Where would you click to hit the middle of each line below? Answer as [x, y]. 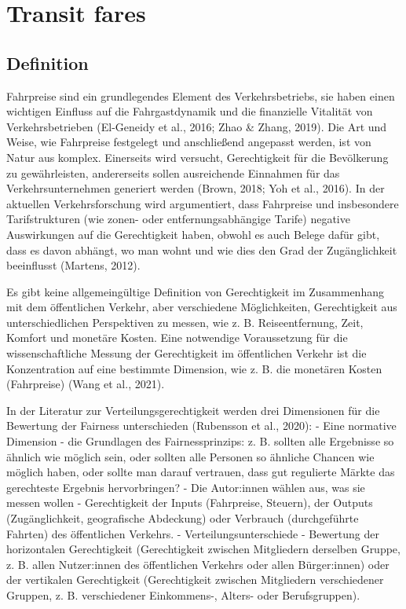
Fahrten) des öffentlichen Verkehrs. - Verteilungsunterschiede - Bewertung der [193, 533]
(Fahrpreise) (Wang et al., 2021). [86, 384]
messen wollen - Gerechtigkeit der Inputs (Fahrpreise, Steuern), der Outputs [190, 503]
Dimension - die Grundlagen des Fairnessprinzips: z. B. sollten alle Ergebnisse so [200, 441]
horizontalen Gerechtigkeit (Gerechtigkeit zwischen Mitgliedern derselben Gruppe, [203, 549]
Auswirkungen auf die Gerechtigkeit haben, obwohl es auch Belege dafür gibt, [193, 234]
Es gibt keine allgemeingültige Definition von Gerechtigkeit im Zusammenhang [195, 291]
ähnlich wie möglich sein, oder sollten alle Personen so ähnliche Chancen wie [190, 456]
